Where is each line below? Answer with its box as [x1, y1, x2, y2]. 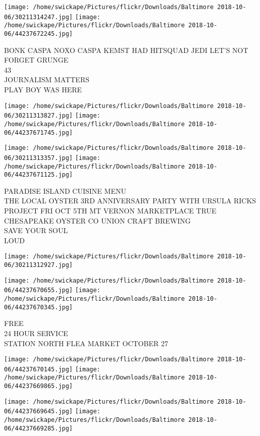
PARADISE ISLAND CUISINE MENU [4, 185, 126, 196]
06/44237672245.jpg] [4, 30, 73, 37]
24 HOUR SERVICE [4, 328, 68, 338]
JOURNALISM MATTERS [4, 74, 89, 85]
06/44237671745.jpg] [4, 129, 73, 136]
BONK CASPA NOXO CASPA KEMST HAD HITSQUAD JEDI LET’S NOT [4, 44, 248, 55]
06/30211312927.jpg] [4, 261, 73, 269]
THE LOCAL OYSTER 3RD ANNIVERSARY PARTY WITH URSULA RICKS [4, 195, 256, 206]
